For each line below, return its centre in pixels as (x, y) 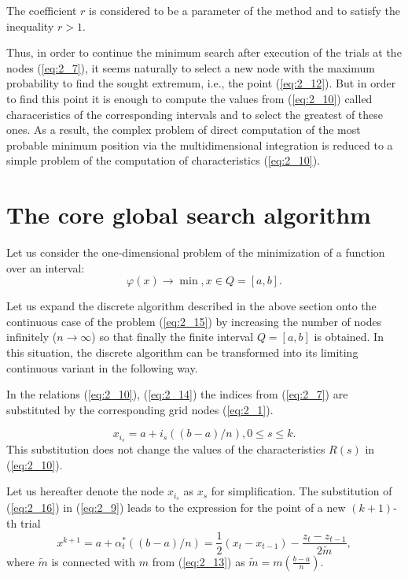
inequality (30, 26)
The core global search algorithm (189, 215)
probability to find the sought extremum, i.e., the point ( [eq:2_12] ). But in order (201, 83)
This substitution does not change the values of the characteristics (166, 449)
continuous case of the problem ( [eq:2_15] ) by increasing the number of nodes (194, 321)
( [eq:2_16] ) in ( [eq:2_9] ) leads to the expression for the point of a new (176, 508)
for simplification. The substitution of (301, 491)
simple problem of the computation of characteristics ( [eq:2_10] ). (163, 160)
